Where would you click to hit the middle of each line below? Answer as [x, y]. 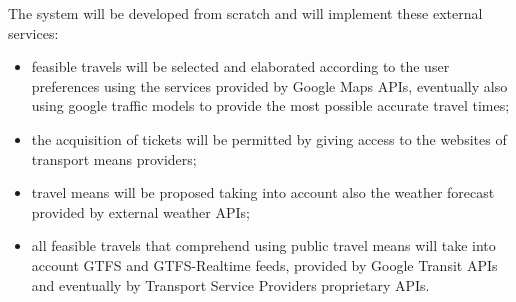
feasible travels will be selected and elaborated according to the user [240, 66]
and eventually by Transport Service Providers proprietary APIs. [230, 284]
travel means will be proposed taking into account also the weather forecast [263, 192]
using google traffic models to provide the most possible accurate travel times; [270, 105]
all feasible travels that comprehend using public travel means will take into [263, 245]
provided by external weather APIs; [140, 211]
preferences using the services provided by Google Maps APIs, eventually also [269, 85]
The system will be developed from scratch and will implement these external [245, 13]
